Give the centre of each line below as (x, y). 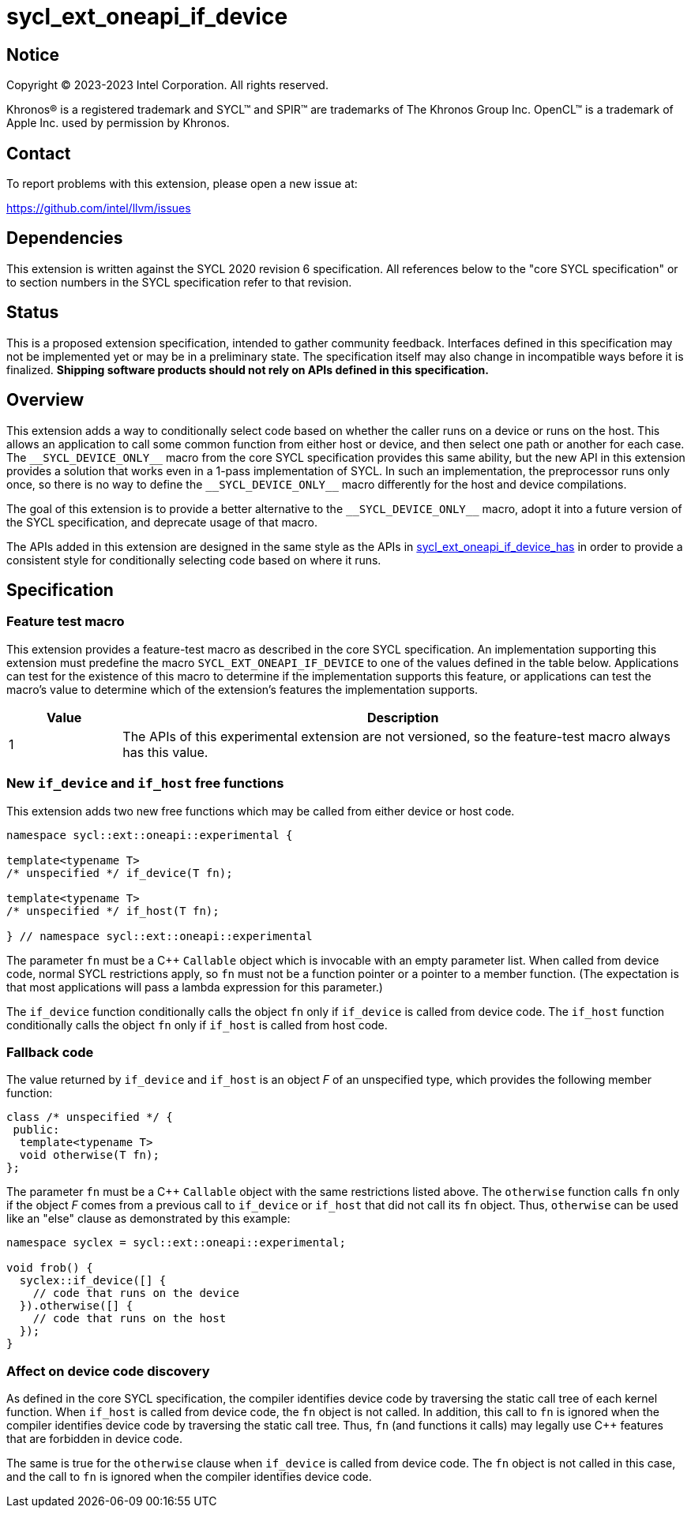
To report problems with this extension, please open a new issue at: (182, 184)
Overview (45, 400)
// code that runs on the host (130, 1319)
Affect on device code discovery (108, 1371)
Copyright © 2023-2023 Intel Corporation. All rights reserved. (167, 85)
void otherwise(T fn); (89, 1155)
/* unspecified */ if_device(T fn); (120, 873)
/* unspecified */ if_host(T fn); (113, 911)
